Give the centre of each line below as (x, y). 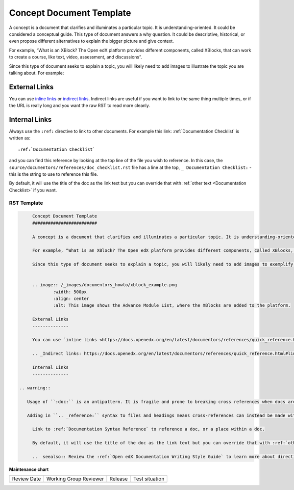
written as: (20, 138)
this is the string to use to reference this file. (53, 174)
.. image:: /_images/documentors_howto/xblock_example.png (105, 285)
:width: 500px (70, 292)
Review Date (26, 479)
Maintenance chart (29, 469)
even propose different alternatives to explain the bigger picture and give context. (91, 41)
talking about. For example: (37, 73)
